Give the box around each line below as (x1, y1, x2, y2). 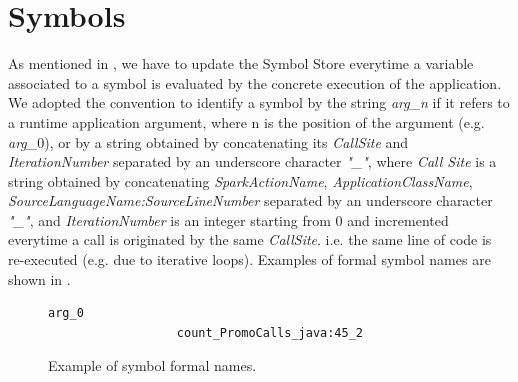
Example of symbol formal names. (48, 355, 257, 376)
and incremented (347, 209, 449, 230)
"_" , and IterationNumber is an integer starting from (8, 209, 331, 230)
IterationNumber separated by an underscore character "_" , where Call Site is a (8, 151, 497, 172)
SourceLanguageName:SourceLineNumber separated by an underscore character (8, 190, 493, 211)
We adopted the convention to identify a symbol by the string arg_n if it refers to (8, 92, 510, 113)
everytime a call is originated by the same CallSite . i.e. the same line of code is (8, 229, 492, 250)
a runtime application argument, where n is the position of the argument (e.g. (8, 111, 485, 132)
